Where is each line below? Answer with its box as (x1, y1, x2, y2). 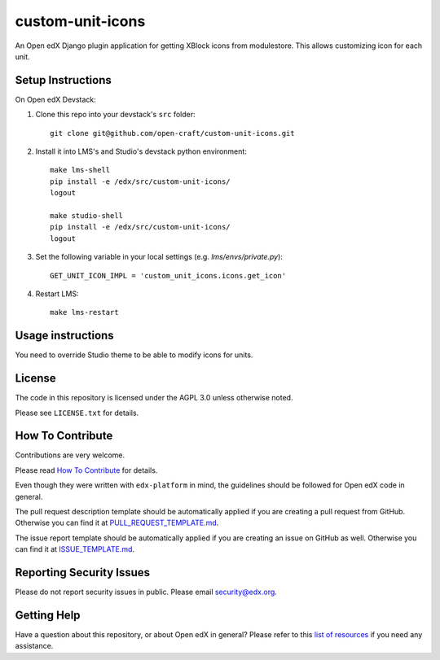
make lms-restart (50, 308, 119, 317)
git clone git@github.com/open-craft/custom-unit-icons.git (50, 129, 295, 138)
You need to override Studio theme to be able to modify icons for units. (15, 350, 253, 360)
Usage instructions (15, 329, 114, 343)
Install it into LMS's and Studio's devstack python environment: (35, 146, 248, 156)
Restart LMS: (35, 289, 79, 299)
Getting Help (15, 608, 81, 622)
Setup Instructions (15, 73, 112, 87)
